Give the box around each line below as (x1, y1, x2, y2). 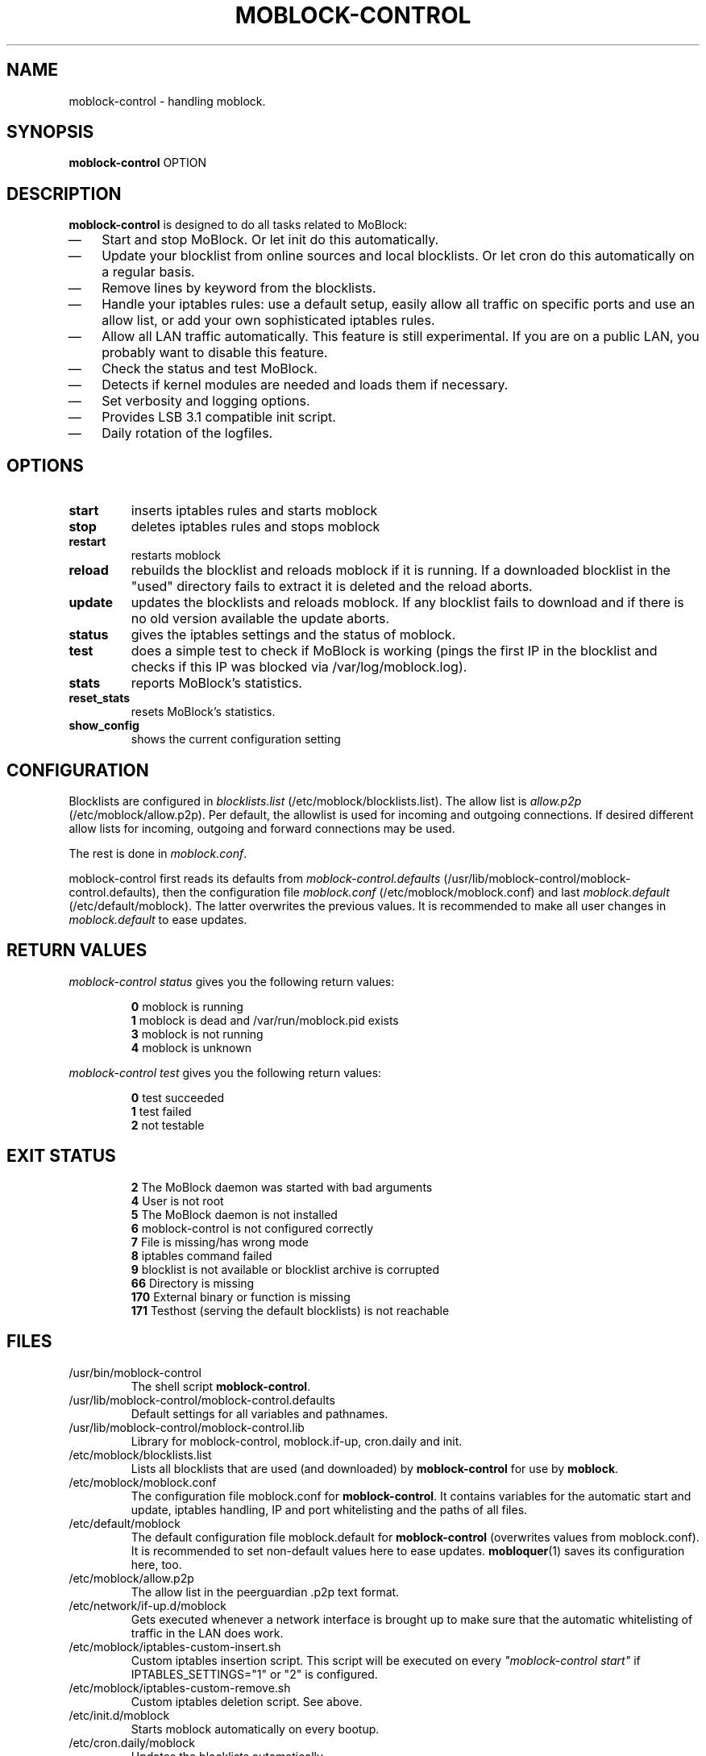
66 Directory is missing (131, 1275, 255, 1290)
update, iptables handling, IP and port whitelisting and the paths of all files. (131, 1502, 528, 1517)
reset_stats (69, 691, 131, 705)
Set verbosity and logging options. (102, 393, 310, 410)
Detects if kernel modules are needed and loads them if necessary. (102, 377, 509, 393)
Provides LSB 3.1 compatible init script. (102, 409, 336, 426)
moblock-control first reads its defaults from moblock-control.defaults (69, 871, 441, 885)
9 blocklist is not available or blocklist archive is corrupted (131, 1262, 439, 1276)
